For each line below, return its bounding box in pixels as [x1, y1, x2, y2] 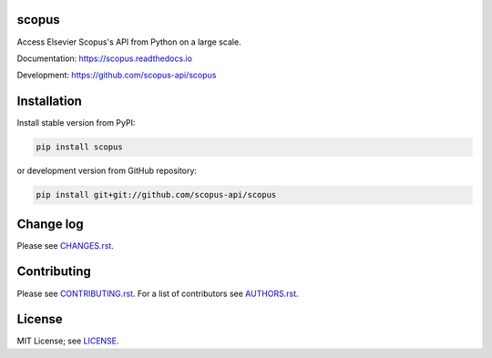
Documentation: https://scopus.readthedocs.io [16, 53, 193, 64]
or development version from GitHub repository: [16, 165, 198, 177]
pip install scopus [36, 142, 123, 152]
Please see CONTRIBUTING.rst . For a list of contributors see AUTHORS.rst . [16, 288, 300, 299]
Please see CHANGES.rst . [16, 240, 114, 251]
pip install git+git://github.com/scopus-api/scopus [36, 189, 277, 200]
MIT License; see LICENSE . [16, 335, 119, 346]
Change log [16, 216, 84, 231]
